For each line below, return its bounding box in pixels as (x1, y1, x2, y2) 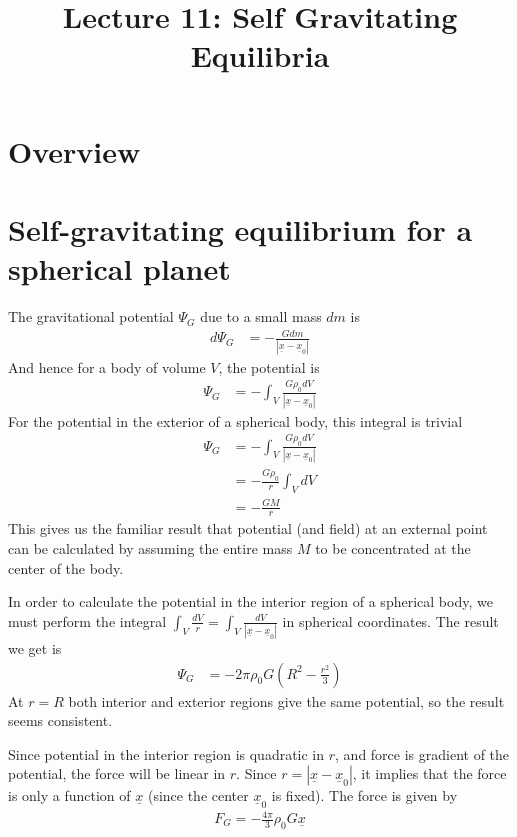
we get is (8, 638, 62, 659)
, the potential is (218, 356, 320, 377)
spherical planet (8, 248, 231, 289)
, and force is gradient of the (335, 743, 510, 764)
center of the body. (8, 557, 124, 578)
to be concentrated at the (315, 537, 471, 558)
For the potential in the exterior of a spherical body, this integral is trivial (8, 410, 463, 431)
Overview (8, 130, 141, 171)
